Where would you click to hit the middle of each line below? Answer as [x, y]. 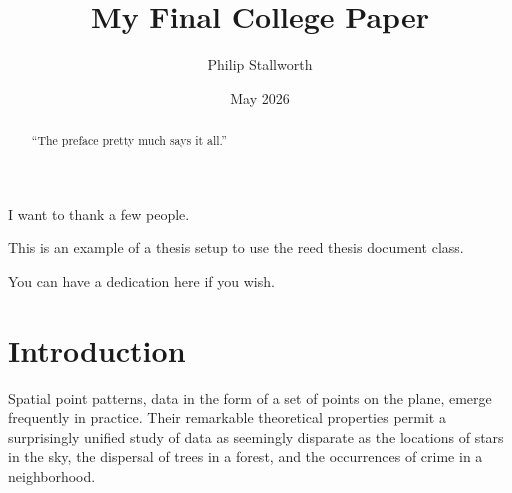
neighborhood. [52, 476]
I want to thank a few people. [99, 213]
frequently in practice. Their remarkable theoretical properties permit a [227, 417]
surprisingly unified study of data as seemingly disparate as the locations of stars [256, 436]
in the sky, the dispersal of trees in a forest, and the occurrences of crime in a [245, 456]
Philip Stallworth [260, 64]
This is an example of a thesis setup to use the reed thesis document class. [236, 247]
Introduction [97, 349]
